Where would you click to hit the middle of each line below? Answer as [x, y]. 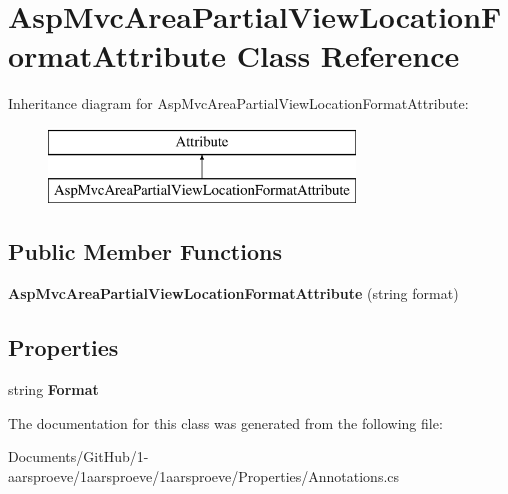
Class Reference [348, 55]
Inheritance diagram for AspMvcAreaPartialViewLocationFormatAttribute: [238, 103]
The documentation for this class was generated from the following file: [225, 422]
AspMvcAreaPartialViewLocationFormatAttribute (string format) [233, 293]
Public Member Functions [145, 251]
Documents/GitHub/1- [78, 456]
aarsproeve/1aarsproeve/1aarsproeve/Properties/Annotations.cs [204, 475]
